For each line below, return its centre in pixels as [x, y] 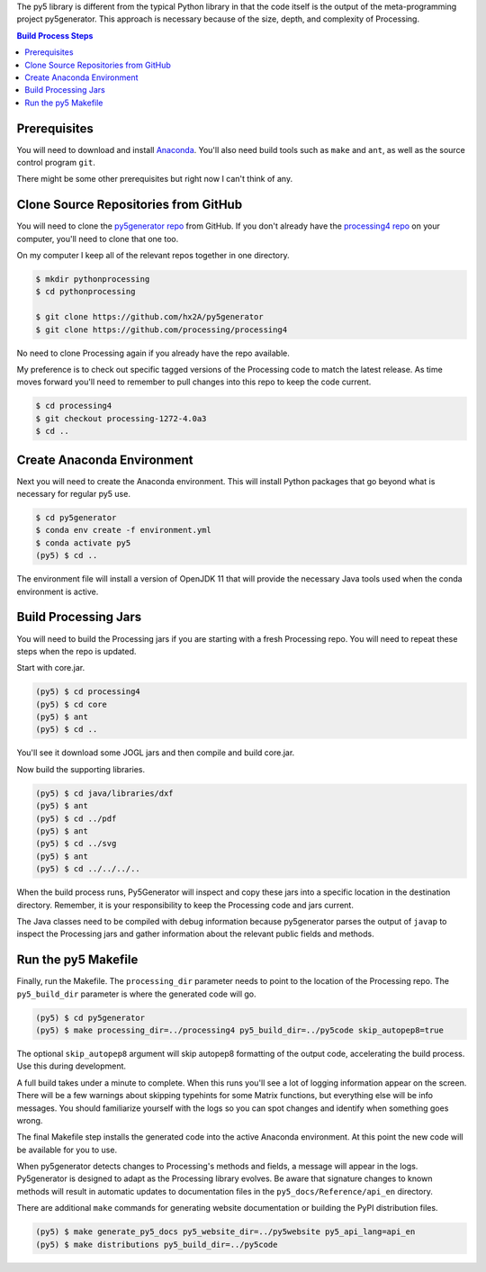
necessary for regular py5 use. [73, 494]
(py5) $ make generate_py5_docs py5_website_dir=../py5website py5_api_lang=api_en [225, 1232]
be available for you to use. [67, 1150]
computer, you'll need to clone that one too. [98, 239]
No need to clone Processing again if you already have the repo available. [153, 353]
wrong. [30, 1120]
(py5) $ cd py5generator [90, 1018]
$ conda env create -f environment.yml [123, 530]
